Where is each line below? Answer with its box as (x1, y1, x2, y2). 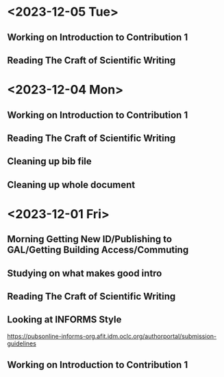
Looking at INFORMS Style (7, 314, 122, 326)
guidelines (7, 339, 36, 348)
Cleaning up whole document (7, 179, 136, 190)
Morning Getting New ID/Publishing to (7, 233, 173, 245)
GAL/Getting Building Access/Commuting (7, 244, 189, 256)
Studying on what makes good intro (7, 268, 162, 279)
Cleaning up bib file (7, 155, 92, 168)
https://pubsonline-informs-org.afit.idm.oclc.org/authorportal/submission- (7, 332, 217, 340)
